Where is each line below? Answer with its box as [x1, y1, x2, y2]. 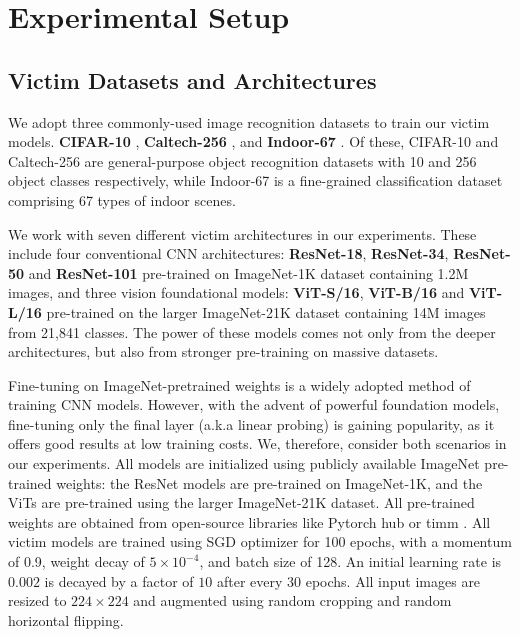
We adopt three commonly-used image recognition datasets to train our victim [8, 111, 490, 132]
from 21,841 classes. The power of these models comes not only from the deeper [8, 321, 496, 342]
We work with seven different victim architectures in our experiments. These [8, 223, 477, 244]
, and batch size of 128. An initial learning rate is [199, 551, 502, 572]
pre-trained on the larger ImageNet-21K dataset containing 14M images [46, 301, 486, 322]
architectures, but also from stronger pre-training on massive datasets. [8, 341, 439, 362]
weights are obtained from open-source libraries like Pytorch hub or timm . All [8, 511, 491, 532]
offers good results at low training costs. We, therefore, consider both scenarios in [8, 433, 507, 454]
